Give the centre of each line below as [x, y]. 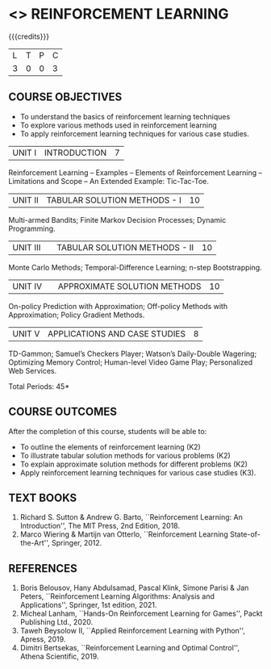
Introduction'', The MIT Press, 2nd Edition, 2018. [100, 526]
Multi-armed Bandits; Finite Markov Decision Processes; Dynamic [117, 220]
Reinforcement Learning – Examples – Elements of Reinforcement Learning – [135, 172]
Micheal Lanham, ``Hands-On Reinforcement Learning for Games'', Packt [141, 613]
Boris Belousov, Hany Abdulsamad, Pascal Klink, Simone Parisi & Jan [134, 588]
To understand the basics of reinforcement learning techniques [125, 116]
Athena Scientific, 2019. [59, 656]
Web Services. [33, 370]
